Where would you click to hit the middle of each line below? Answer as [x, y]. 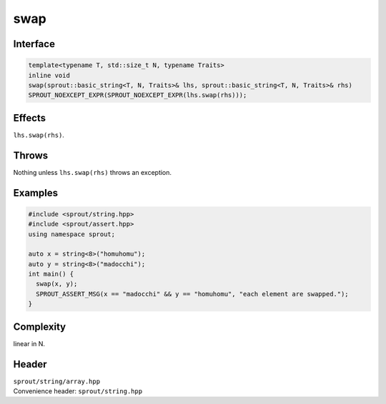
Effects [30, 118]
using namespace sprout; [72, 234]
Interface [34, 44]
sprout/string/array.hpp [56, 381]
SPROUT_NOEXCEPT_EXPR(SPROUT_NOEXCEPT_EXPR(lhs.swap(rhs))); [138, 95]
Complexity [40, 327]
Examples [36, 193]
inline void [49, 75]
